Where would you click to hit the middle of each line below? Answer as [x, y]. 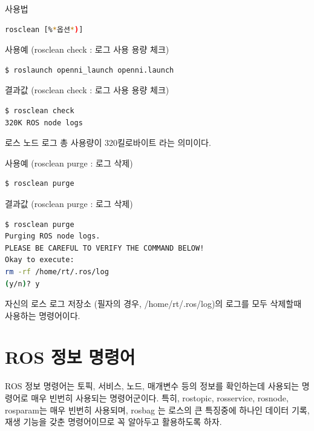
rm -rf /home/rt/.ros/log [57, 271]
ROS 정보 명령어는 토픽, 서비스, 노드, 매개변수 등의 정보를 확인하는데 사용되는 [152, 386]
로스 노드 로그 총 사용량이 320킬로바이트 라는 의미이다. [108, 143]
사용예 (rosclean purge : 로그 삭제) [69, 163]
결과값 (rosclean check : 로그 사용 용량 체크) [87, 90]
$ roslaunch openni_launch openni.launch [90, 70]
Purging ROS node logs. [53, 236]
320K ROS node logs [44, 123]
